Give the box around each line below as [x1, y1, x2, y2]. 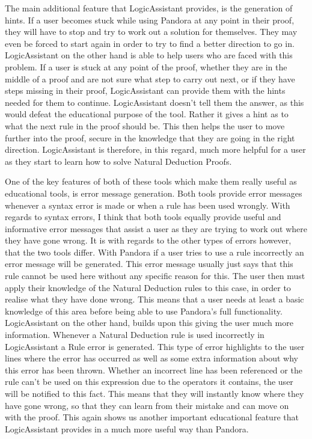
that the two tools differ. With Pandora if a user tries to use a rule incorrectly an [5, 245, 304, 258]
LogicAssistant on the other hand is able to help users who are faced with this [5, 49, 293, 61]
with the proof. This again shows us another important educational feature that [5, 411, 299, 423]
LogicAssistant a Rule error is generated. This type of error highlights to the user [5, 340, 305, 352]
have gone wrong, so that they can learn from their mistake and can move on [5, 399, 289, 411]
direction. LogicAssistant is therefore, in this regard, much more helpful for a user [5, 143, 306, 156]
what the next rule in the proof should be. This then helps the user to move [5, 119, 285, 132]
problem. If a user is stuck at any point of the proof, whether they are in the [5, 60, 287, 73]
